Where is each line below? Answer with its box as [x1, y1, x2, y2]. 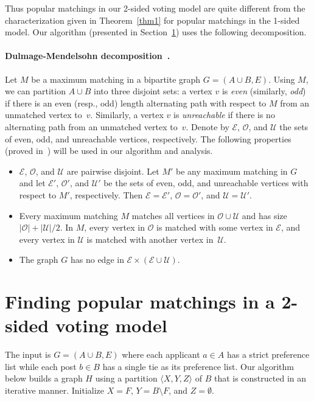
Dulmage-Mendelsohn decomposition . [5, 49, 170, 62]
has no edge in [70, 253, 124, 266]
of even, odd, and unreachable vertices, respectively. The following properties [5, 132, 291, 145]
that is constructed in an [214, 372, 307, 385]
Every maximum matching [19, 209, 118, 221]
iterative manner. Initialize [5, 383, 105, 396]
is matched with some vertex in [156, 221, 273, 234]
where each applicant [122, 348, 200, 361]
